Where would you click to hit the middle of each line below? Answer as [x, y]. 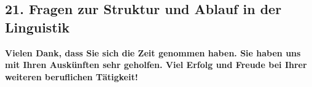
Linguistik [37, 27]
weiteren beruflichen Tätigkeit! [72, 76]
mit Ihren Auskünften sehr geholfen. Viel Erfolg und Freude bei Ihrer [156, 65]
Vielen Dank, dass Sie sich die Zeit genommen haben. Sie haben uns [153, 52]
